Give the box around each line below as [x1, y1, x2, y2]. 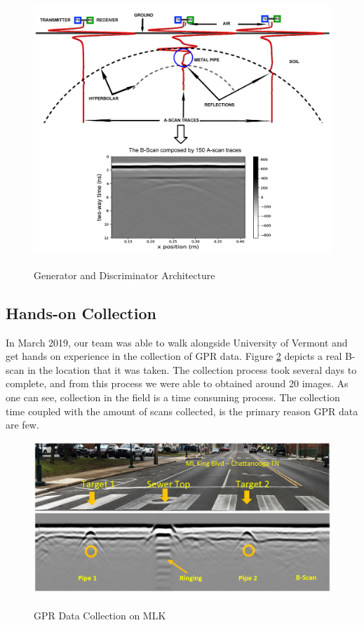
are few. [6, 417, 39, 432]
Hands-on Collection [6, 302, 156, 323]
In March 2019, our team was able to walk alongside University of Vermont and [6, 335, 348, 349]
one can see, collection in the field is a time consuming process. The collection [6, 390, 340, 405]
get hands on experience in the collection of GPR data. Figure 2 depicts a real [6, 349, 342, 363]
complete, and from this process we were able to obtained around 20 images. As [6, 376, 349, 391]
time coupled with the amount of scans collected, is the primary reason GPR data [6, 403, 358, 418]
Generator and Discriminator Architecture [34, 267, 215, 282]
